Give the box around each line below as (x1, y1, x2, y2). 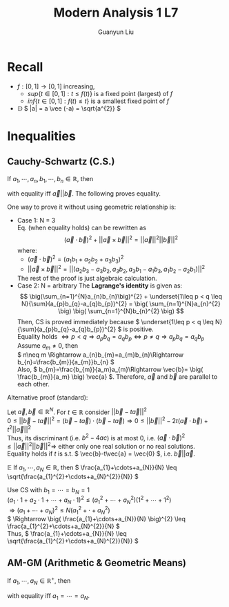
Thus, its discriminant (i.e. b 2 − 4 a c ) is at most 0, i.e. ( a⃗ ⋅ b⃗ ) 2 (7, 432, 186, 442)
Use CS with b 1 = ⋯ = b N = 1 (7, 485, 90, 496)
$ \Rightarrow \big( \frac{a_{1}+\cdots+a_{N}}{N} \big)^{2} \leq (7, 515, 186, 523)
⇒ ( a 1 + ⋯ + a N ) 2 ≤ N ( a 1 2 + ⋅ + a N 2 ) (9, 505, 110, 516)
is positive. (123, 325, 154, 333)
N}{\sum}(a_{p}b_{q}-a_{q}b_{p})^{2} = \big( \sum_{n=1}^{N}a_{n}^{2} (21, 299, 221, 308)
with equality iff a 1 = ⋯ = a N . (7, 591, 90, 601)
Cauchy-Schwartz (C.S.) (7, 156, 115, 167)
